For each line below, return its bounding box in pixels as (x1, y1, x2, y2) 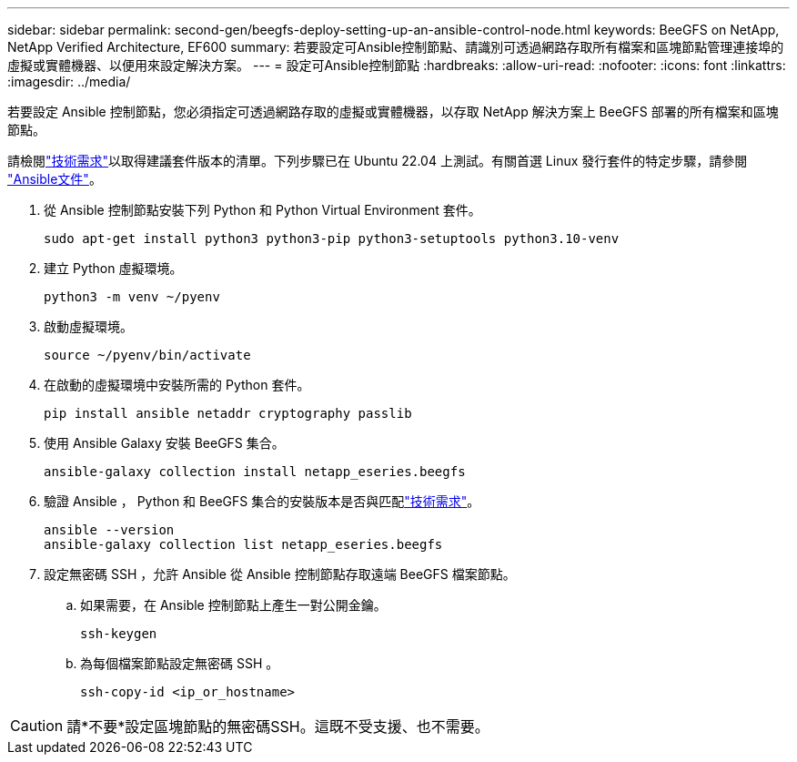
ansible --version (44, 523, 175, 537)
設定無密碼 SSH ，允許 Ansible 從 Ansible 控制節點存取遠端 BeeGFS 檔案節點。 (44, 566, 516, 582)
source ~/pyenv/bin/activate (44, 348, 251, 362)
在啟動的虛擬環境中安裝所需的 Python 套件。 (44, 377, 310, 392)
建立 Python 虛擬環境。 (44, 260, 183, 276)
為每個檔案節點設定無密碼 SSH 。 (80, 655, 279, 671)
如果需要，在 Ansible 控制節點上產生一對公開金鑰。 (80, 597, 387, 613)
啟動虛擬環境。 (44, 319, 133, 334)
